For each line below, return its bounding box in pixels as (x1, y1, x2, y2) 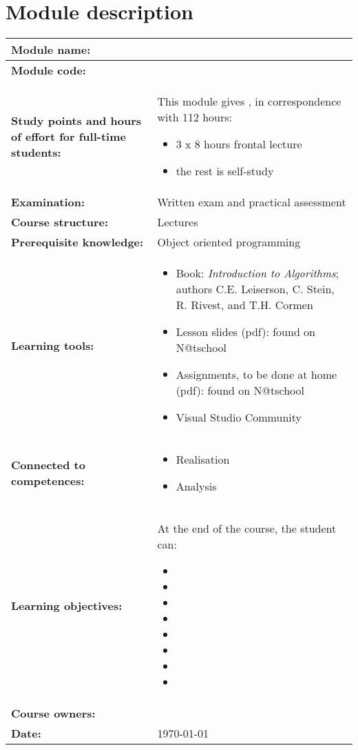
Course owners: (11, 705, 96, 722)
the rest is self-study (176, 163, 274, 179)
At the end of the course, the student (157, 520, 337, 537)
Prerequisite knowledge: (11, 234, 144, 250)
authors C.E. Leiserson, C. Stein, (176, 281, 335, 297)
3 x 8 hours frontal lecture (176, 136, 302, 152)
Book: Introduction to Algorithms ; (176, 265, 339, 282)
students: (11, 144, 61, 160)
